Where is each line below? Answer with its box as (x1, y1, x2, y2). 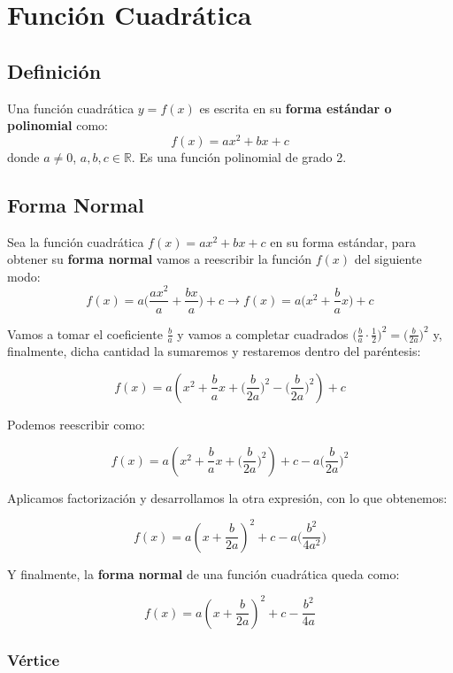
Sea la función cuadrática (7, 232, 144, 251)
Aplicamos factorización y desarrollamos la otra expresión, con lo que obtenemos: (7, 488, 448, 507)
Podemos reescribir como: (7, 414, 146, 433)
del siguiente (354, 250, 422, 268)
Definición (7, 57, 102, 84)
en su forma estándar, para (270, 232, 417, 251)
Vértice (7, 648, 60, 670)
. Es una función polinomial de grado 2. (131, 147, 347, 166)
